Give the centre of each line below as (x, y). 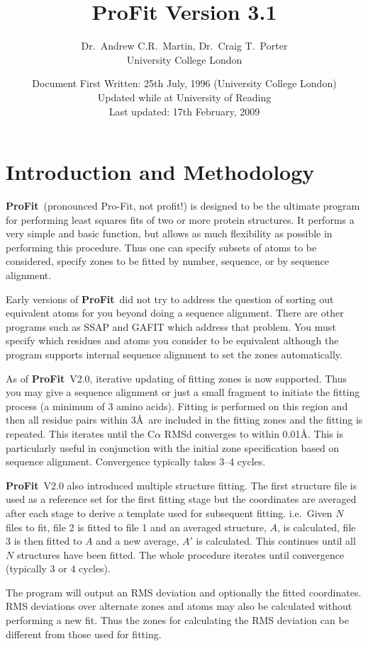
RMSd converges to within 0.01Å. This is (253, 433)
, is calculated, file (317, 527)
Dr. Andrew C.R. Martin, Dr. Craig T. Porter (184, 46)
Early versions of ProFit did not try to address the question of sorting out (170, 299)
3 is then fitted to (44, 541)
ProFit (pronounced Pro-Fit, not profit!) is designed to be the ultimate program (183, 206)
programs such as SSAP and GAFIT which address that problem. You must (171, 326)
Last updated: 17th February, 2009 (184, 111)
